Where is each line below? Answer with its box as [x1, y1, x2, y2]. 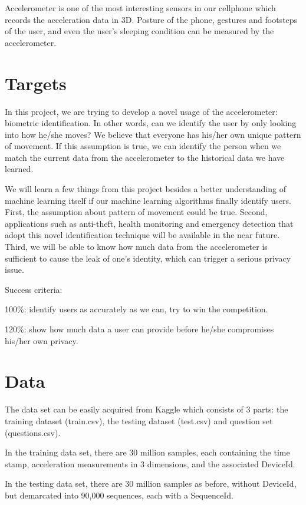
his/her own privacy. [5, 334, 78, 346]
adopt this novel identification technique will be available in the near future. [5, 229, 280, 241]
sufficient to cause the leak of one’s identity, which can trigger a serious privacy [5, 252, 291, 264]
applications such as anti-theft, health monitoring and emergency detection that [5, 217, 294, 229]
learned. [5, 163, 34, 175]
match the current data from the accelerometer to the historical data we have [5, 151, 285, 163]
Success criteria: [5, 283, 62, 295]
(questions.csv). [5, 426, 61, 438]
